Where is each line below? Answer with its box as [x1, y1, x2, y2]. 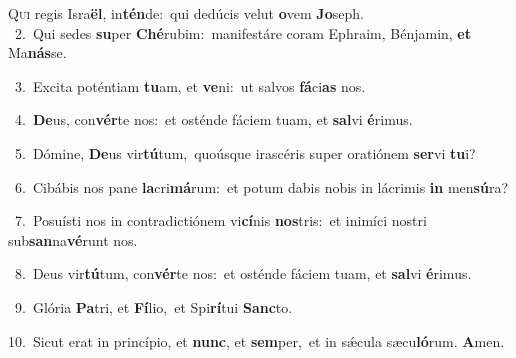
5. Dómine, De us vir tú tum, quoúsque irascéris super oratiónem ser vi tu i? [14, 142, 476, 163]
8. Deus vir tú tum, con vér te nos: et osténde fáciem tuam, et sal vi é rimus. [14, 263, 472, 284]
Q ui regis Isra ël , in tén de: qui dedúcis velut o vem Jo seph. [8, 3, 364, 23]
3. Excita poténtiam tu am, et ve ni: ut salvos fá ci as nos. [14, 75, 366, 96]
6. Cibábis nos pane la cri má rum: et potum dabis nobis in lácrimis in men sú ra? [14, 176, 508, 197]
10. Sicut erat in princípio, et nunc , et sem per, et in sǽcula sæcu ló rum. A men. [8, 330, 505, 351]
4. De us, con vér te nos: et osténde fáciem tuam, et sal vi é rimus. [14, 109, 413, 130]
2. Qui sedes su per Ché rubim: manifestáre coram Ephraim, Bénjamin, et [14, 22, 471, 43]
